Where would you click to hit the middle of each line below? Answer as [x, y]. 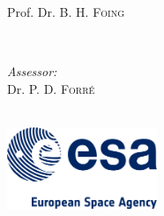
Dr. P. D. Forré [51, 88]
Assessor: [32, 71]
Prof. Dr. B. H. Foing [66, 12]
